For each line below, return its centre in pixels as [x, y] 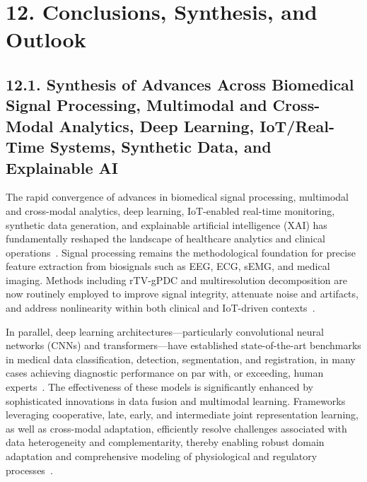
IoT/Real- [297, 125]
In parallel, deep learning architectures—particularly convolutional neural [165, 331]
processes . [29, 470]
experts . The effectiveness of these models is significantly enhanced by [159, 387]
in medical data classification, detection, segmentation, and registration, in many [181, 359]
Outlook [46, 39]
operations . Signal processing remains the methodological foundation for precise [181, 252]
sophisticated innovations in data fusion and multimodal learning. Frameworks [176, 400]
